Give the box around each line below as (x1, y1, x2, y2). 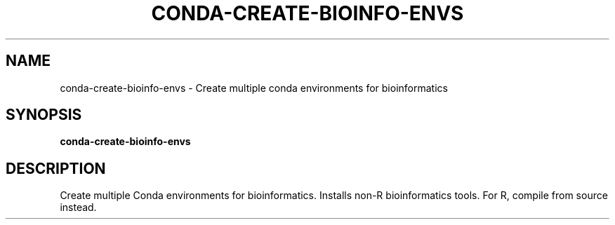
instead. (60, 201, 97, 214)
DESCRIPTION (6, 159, 106, 177)
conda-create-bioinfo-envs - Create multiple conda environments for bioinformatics (60, 81, 448, 94)
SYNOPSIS (6, 106, 82, 124)
